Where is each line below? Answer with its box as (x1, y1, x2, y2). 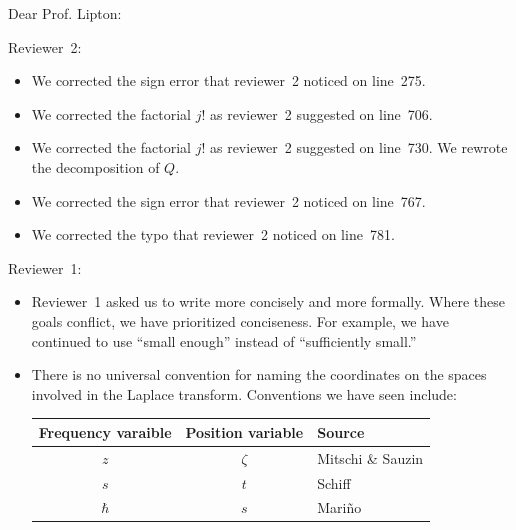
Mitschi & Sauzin (317, 447, 424, 468)
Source (317, 421, 365, 442)
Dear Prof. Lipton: (8, 3, 122, 23)
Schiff (317, 472, 351, 493)
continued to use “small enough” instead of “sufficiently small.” (31, 330, 417, 351)
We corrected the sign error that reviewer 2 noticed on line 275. (31, 70, 426, 91)
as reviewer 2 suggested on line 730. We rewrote (209, 137, 508, 158)
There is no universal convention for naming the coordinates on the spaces (31, 364, 487, 385)
